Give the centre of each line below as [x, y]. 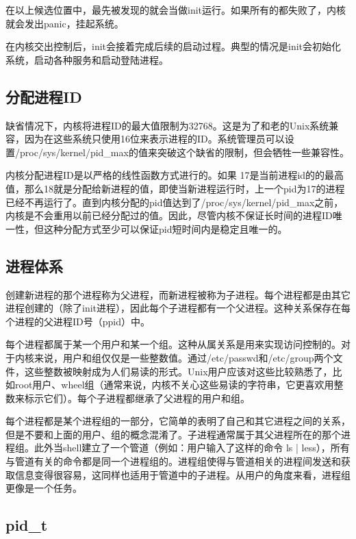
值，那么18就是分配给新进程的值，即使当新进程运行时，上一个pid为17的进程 [175, 188]
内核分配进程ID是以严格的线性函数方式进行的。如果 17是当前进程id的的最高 [175, 175]
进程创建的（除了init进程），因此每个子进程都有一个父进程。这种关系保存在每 [178, 308]
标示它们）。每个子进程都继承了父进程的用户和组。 [137, 398]
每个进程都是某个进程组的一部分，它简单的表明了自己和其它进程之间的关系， [178, 421]
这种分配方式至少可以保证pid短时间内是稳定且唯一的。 [165, 228]
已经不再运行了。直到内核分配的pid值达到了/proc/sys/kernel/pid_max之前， [175, 202]
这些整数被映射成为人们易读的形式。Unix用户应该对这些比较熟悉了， [178, 371]
